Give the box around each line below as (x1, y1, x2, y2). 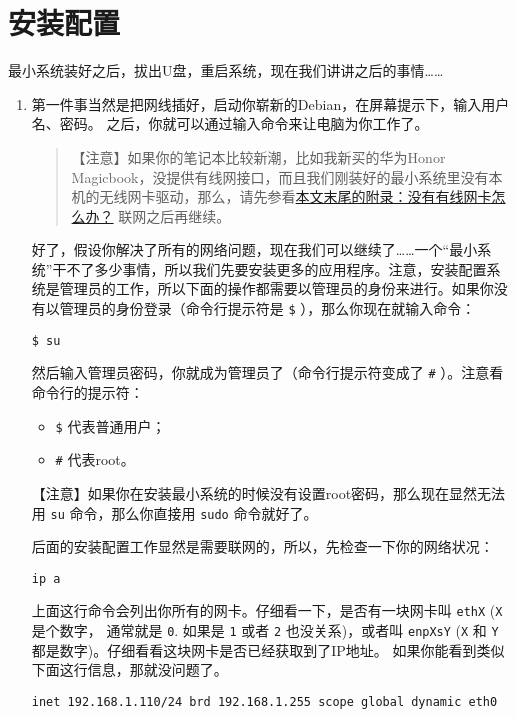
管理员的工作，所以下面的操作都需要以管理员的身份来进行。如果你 (59, 278, 494, 299)
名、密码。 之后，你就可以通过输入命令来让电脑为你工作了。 (31, 113, 429, 134)
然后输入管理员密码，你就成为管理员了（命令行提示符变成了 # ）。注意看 (31, 362, 504, 383)
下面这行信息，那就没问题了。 (31, 659, 228, 680)
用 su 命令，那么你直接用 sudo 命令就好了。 (31, 502, 318, 523)
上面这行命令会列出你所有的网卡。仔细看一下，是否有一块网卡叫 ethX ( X (31, 600, 503, 621)
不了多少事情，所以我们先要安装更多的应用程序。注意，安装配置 (66, 258, 487, 279)
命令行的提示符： (31, 382, 144, 403)
